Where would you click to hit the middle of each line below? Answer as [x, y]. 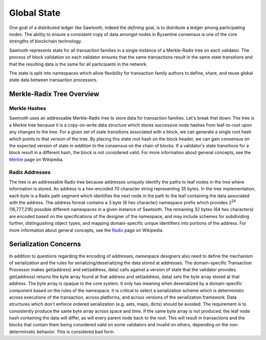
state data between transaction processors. [53, 80]
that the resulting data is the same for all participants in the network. [78, 64]
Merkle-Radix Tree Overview [54, 94]
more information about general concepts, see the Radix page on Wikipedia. [86, 230]
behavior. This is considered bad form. [76, 332]
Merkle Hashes [28, 108]
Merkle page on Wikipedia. [36, 159]
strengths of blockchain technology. [46, 41]
